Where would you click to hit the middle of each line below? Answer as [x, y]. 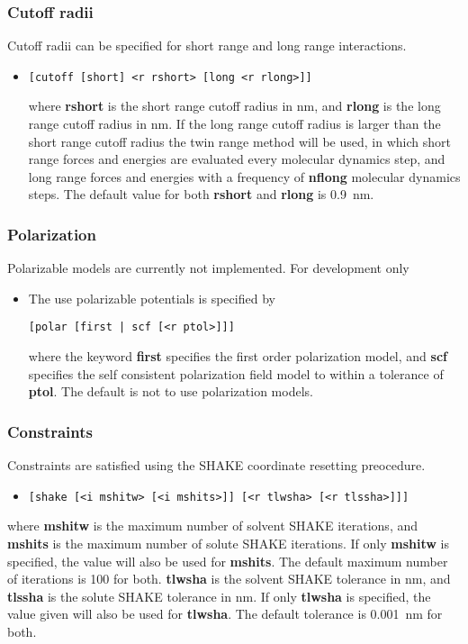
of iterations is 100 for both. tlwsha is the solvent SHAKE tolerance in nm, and [229, 579]
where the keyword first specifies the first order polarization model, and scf [238, 356]
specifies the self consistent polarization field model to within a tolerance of [236, 373]
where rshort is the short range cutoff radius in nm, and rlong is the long [234, 106]
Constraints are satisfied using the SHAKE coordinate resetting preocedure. [216, 465]
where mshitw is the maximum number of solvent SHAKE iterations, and [213, 526]
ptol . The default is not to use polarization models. [171, 391]
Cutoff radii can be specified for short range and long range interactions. [207, 45]
